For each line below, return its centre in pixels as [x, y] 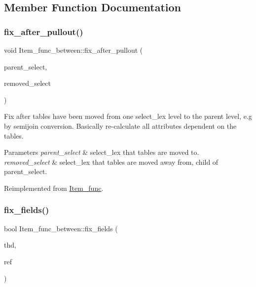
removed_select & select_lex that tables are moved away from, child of [111, 161]
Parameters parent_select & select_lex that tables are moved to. [102, 152]
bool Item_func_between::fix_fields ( [61, 228]
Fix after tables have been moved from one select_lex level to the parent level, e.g [128, 116]
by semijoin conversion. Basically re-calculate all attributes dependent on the [120, 126]
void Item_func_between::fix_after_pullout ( [73, 50]
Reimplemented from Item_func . [54, 188]
